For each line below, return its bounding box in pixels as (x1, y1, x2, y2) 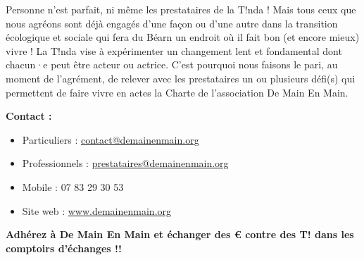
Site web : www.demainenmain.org (22, 203, 172, 218)
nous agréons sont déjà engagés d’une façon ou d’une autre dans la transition (6, 16, 338, 30)
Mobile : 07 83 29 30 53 (22, 179, 124, 194)
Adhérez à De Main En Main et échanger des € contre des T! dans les (6, 227, 354, 242)
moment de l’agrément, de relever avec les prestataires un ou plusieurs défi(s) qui (6, 70, 356, 85)
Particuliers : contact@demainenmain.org (22, 132, 199, 147)
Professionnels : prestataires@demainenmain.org (22, 156, 229, 171)
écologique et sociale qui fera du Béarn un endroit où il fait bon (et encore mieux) (6, 30, 360, 44)
